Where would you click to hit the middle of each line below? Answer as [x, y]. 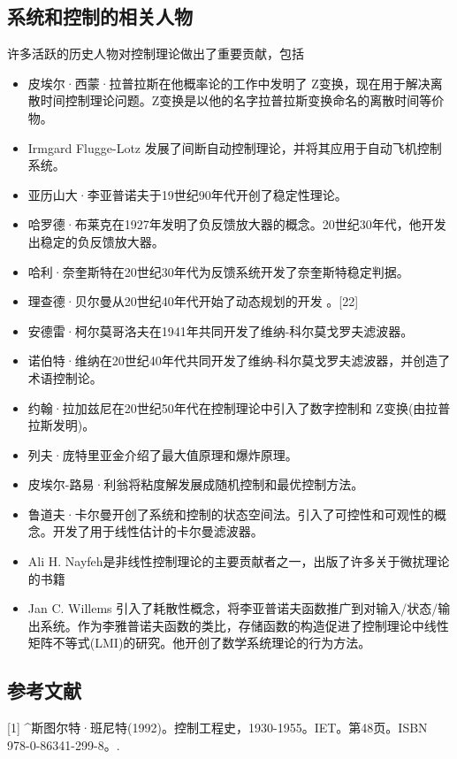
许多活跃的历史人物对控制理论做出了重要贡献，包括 [156, 54]
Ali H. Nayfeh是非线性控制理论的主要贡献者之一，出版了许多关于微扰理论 [239, 561]
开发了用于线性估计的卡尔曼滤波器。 [158, 531]
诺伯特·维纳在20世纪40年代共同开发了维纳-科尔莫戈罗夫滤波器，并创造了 [239, 360]
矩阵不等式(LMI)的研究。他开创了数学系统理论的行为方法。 [199, 643]
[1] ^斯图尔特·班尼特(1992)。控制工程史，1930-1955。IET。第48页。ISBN [217, 728]
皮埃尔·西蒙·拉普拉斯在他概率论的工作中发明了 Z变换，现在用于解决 [229, 83]
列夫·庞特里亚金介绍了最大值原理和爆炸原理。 [163, 454]
